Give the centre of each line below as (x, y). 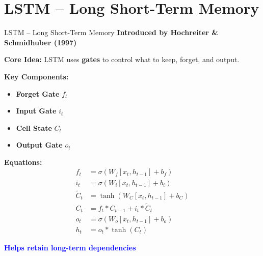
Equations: (23, 162)
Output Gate (39, 145)
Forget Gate (38, 93)
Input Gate (36, 111)
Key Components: (36, 76)
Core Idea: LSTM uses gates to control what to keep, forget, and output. (122, 59)
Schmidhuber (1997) (41, 42)
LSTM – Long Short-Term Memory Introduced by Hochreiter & (111, 32)
